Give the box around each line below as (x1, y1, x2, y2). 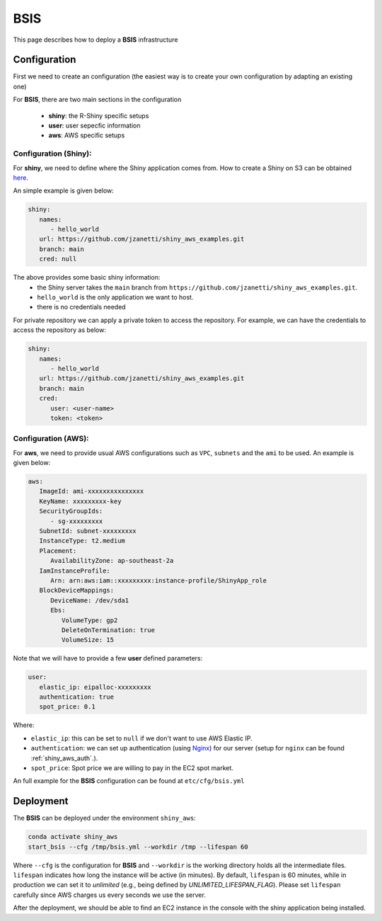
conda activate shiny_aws (28, 833, 118, 841)
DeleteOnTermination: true (61, 626, 156, 634)
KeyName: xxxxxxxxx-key (39, 497, 122, 505)
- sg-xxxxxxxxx (50, 517, 103, 525)
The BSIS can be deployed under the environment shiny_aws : (13, 814, 196, 823)
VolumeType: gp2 (61, 616, 118, 624)
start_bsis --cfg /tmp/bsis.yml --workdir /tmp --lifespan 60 (28, 842, 248, 851)
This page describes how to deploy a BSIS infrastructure (13, 35, 178, 44)
